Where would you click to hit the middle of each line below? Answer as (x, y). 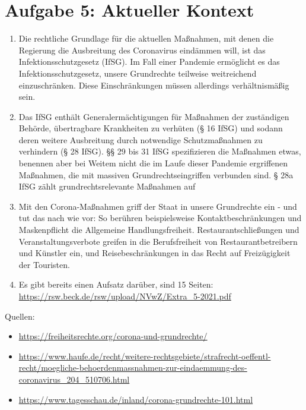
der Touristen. (44, 264)
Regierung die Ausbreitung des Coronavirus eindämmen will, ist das (142, 50)
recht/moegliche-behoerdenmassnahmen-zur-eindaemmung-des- (133, 368)
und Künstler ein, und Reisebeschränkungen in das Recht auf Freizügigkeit (154, 253)
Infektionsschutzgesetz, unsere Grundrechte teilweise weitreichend (138, 73)
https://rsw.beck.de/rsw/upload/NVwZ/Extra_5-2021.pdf (125, 296)
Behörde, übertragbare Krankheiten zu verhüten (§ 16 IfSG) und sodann (151, 128)
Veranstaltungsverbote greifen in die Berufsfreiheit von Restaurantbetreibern (158, 241)
